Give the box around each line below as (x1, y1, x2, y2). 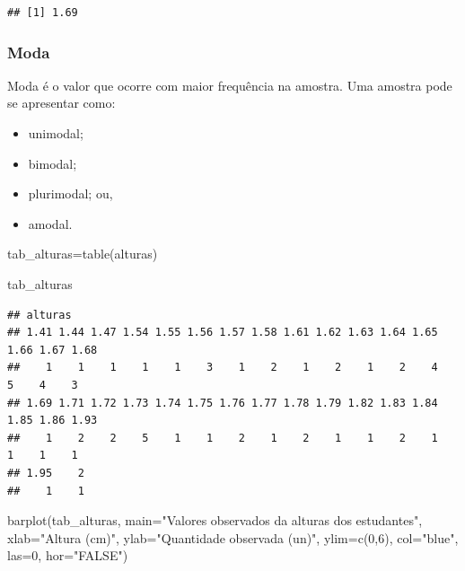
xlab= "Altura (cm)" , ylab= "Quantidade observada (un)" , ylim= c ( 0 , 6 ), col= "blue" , (7, 528, 459, 547)
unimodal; (28, 124, 83, 142)
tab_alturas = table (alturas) (7, 244, 158, 263)
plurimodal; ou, (28, 184, 113, 203)
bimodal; (28, 154, 77, 172)
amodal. (28, 214, 73, 233)
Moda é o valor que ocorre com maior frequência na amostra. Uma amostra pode (7, 75, 452, 94)
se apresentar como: (7, 93, 116, 112)
